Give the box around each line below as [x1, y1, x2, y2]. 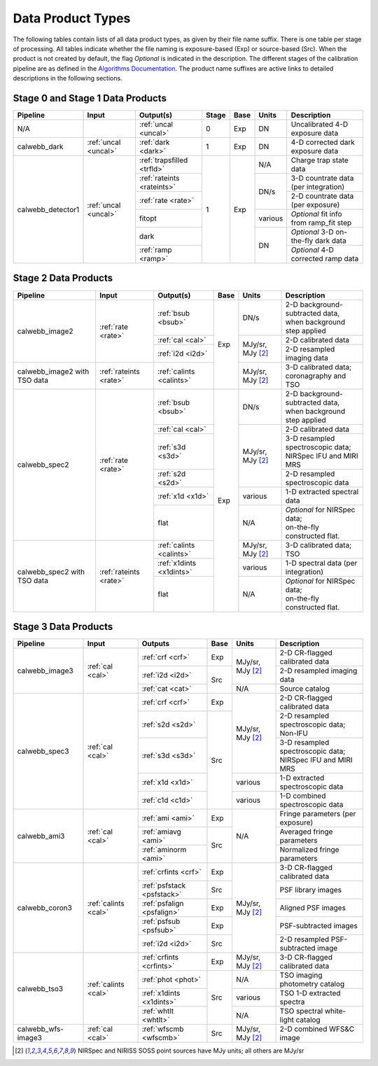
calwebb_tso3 [17, 983, 63, 993]
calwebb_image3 [17, 666, 73, 675]
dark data [314, 236, 346, 246]
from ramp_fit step [290, 218, 352, 227]
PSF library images [279, 885, 342, 895]
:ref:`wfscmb [141, 1024, 184, 1034]
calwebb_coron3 [17, 903, 73, 913]
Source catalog [279, 684, 330, 694]
